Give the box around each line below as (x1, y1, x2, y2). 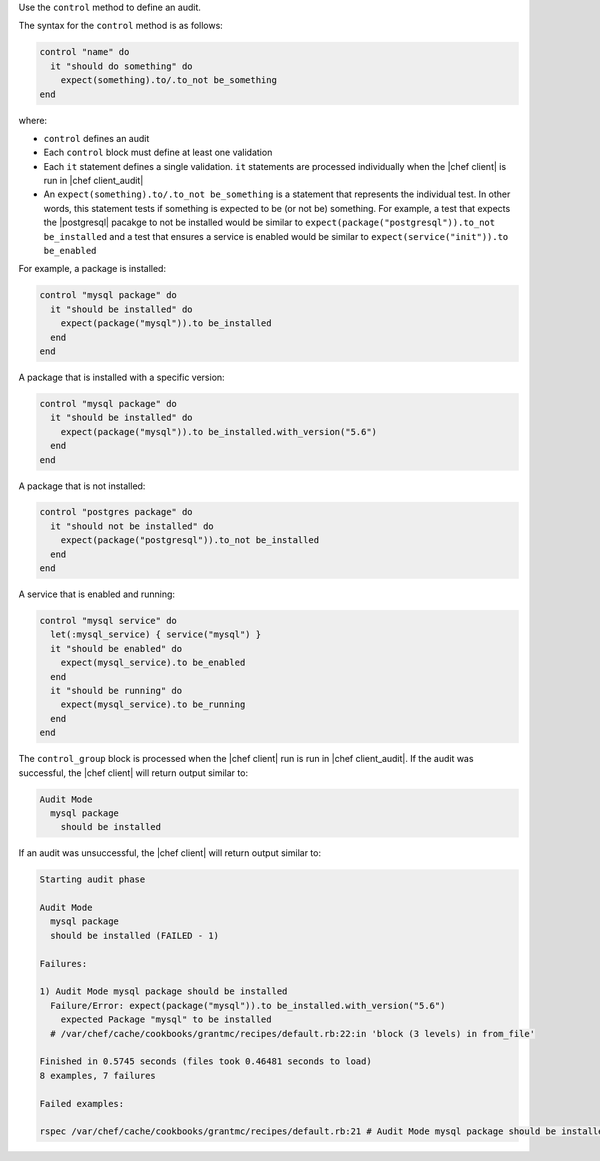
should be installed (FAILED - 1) (50, 930, 220, 941)
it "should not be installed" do (50, 520, 214, 532)
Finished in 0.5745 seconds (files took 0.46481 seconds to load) (39, 1056, 372, 1067)
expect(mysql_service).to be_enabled (60, 657, 246, 669)
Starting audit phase (39, 874, 146, 885)
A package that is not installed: (18, 480, 146, 492)
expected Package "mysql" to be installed (60, 1014, 272, 1025)
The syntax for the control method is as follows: (18, 20, 224, 32)
